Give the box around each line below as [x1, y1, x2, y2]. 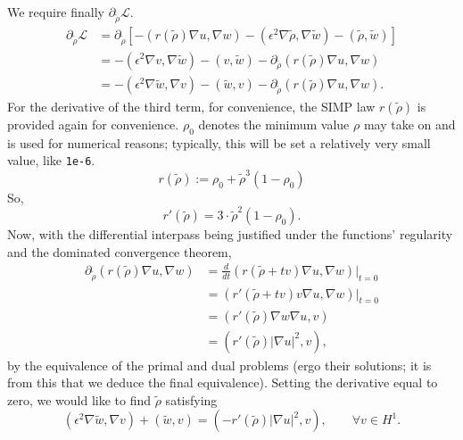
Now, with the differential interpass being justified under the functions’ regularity [7, 225, 453, 244]
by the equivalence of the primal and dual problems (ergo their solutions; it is [7, 355, 432, 374]
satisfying [165, 390, 218, 409]
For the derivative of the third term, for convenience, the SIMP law [7, 97, 376, 116]
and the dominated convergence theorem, [7, 242, 232, 261]
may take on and [363, 115, 456, 134]
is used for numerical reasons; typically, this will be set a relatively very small [7, 133, 431, 152]
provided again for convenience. [7, 115, 179, 134]
